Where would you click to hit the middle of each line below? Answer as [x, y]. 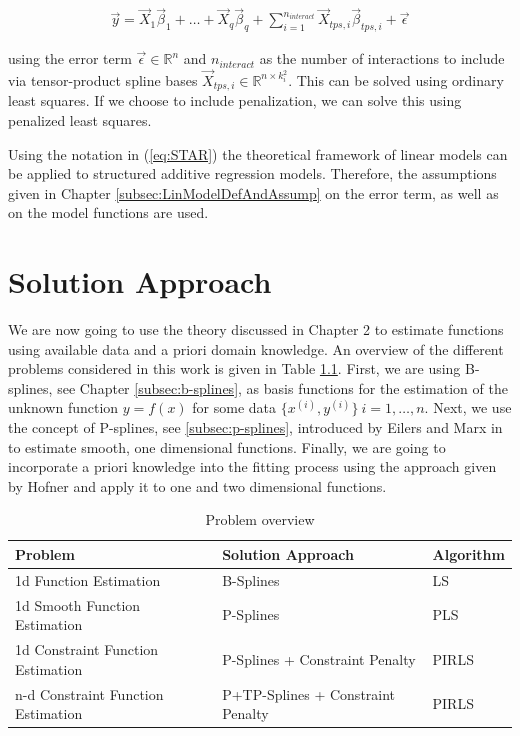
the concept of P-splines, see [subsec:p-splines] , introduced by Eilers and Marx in [255, 426]
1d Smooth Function [78, 604]
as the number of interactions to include [382, 58]
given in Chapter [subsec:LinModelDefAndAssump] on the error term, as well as [253, 192]
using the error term [70, 58]
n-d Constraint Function [89, 693]
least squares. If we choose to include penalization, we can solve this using [235, 100]
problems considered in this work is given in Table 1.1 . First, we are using [234, 368]
